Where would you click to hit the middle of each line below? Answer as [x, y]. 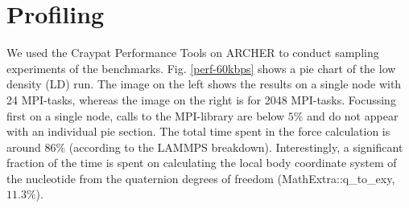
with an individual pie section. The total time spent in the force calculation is [198, 131]
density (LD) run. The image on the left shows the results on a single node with [204, 84]
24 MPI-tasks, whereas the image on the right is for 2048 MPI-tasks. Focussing [201, 99]
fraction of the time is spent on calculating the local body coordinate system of [202, 163]
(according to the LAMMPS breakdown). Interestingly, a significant [236, 147]
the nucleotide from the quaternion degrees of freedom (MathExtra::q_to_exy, [201, 178]
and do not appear [353, 115]
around [24, 147]
